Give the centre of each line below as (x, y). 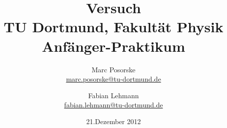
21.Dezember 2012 (113, 121)
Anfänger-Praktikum (113, 46)
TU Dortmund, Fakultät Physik (113, 27)
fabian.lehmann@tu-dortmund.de (113, 105)
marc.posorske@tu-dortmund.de (113, 79)
